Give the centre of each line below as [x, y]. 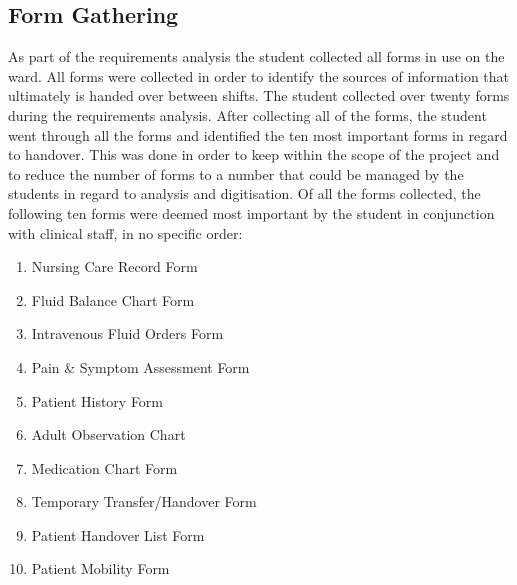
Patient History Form [97, 400]
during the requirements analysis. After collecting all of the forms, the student [247, 114]
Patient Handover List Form [118, 534]
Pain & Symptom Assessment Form [140, 366]
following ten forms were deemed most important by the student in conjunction [251, 212]
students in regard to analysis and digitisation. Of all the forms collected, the [244, 193]
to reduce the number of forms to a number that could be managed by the [236, 173]
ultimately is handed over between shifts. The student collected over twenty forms [259, 95]
